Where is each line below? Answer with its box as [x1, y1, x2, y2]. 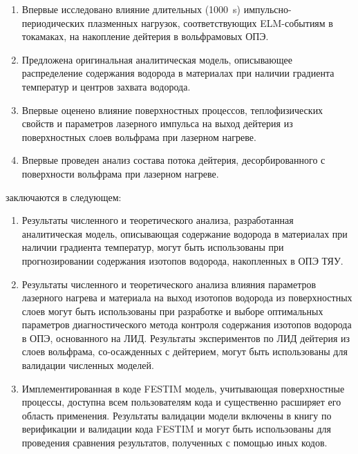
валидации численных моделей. [21, 358, 154, 372]
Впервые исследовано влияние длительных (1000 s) [21, 2, 241, 16]
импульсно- [243, 2, 292, 16]
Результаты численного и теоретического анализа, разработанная [21, 213, 294, 227]
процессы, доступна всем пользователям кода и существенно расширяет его [21, 395, 341, 409]
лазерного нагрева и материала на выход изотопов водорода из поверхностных [21, 290, 352, 305]
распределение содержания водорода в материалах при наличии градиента [21, 66, 335, 80]
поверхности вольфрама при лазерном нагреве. [21, 166, 219, 180]
